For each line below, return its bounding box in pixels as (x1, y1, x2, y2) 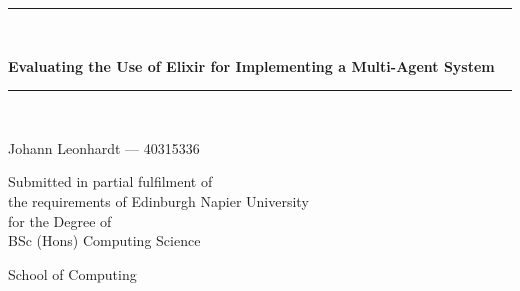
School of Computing (8, 263, 137, 284)
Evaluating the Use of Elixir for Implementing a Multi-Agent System (8, 55, 495, 76)
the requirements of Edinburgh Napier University (8, 190, 309, 211)
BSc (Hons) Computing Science (8, 230, 201, 251)
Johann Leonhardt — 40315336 (8, 137, 200, 158)
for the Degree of (8, 210, 112, 231)
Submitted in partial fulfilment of (8, 171, 213, 192)
